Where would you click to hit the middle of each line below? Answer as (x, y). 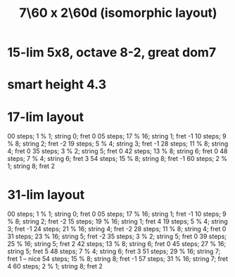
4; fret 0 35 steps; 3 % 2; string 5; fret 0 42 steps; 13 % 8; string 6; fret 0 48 (118, 151)
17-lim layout (46, 117)
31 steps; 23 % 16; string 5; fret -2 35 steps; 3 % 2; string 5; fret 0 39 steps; (117, 236)
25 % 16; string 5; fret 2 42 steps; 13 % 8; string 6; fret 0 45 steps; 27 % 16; (117, 244)
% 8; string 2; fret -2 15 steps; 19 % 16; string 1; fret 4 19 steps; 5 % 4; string (118, 221)
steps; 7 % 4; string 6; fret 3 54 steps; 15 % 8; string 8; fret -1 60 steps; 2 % (117, 159)
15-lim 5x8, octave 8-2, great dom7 (112, 52)
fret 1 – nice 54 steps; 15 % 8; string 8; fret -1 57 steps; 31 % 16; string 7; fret (118, 259)
